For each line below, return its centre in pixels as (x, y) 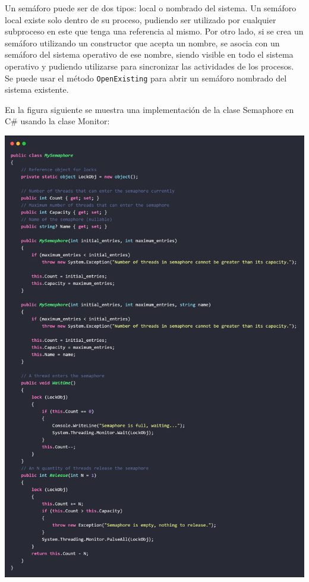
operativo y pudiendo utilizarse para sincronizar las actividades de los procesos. (149, 66)
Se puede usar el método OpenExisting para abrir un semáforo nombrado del (146, 78)
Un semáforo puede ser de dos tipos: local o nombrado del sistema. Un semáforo (151, 8)
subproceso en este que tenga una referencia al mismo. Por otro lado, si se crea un (154, 31)
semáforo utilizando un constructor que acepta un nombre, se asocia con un (142, 43)
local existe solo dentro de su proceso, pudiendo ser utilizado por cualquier (141, 19)
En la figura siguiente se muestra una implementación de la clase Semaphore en (149, 109)
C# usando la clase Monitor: (57, 121)
